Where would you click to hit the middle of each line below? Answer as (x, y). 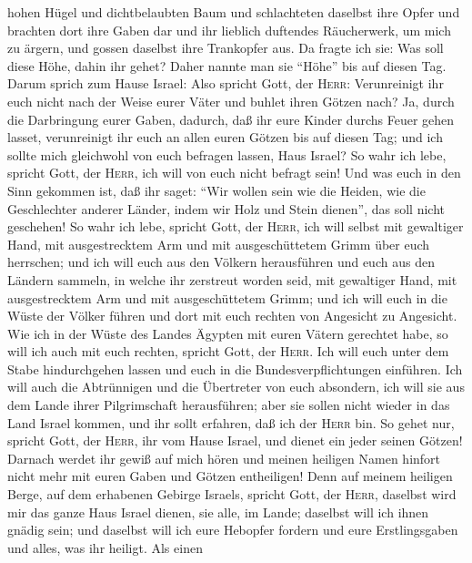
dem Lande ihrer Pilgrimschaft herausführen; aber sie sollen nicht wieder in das (229, 405)
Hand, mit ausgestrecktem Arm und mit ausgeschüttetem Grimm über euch (219, 244)
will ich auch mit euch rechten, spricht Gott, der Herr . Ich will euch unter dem (228, 351)
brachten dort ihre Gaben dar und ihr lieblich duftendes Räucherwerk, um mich (229, 30)
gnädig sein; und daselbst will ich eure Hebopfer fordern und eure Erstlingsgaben (233, 530)
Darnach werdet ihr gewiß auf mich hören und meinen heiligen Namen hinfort (224, 458)
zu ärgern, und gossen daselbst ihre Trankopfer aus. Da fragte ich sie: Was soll (226, 48)
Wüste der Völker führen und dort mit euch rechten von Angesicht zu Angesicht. (232, 316)
